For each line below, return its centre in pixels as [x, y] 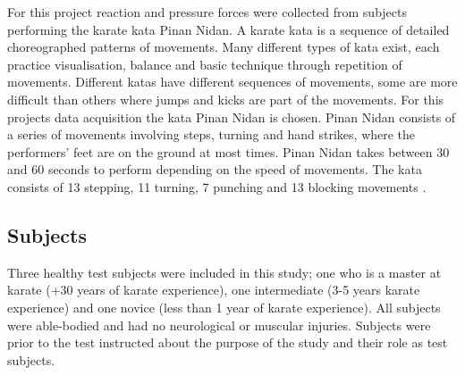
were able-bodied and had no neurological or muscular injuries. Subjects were [219, 325]
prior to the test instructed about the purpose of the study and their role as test [228, 342]
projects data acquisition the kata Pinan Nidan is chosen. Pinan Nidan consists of [232, 117]
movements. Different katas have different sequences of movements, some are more [232, 82]
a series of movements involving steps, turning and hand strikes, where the [211, 134]
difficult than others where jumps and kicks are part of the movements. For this [226, 99]
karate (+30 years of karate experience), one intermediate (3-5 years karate [214, 290]
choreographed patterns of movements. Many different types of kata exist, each [224, 47]
